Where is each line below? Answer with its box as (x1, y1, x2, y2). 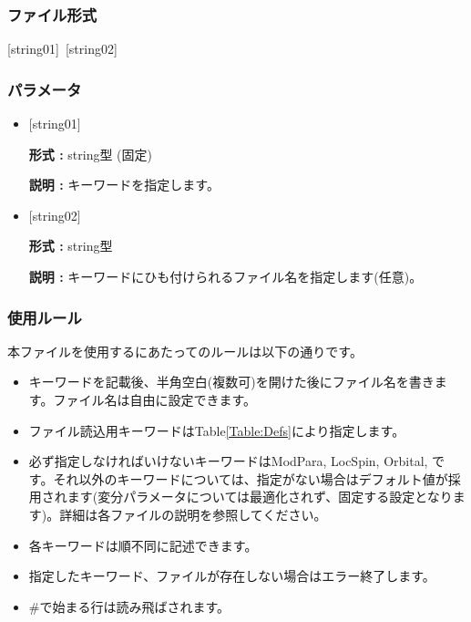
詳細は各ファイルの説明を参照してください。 (59, 504, 327, 524)
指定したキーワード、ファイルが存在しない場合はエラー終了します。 (28, 566, 435, 586)
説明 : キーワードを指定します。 (28, 175, 220, 194)
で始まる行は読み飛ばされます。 (39, 596, 230, 616)
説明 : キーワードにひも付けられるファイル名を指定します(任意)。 (28, 267, 423, 285)
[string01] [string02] (7, 39, 118, 58)
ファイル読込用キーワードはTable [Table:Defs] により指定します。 (28, 420, 405, 440)
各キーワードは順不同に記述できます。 (28, 535, 258, 555)
